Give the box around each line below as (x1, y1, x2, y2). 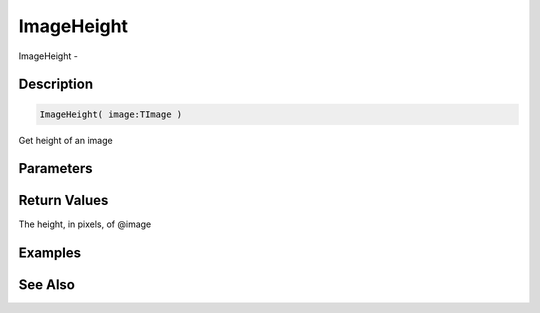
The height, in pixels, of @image (18, 218, 152, 230)
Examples (18, 245, 82, 262)
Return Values (18, 192, 109, 209)
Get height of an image (18, 134, 114, 146)
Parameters (18, 160, 93, 177)
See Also (18, 276, 75, 294)
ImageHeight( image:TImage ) (39, 108, 183, 120)
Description (18, 76, 94, 93)
